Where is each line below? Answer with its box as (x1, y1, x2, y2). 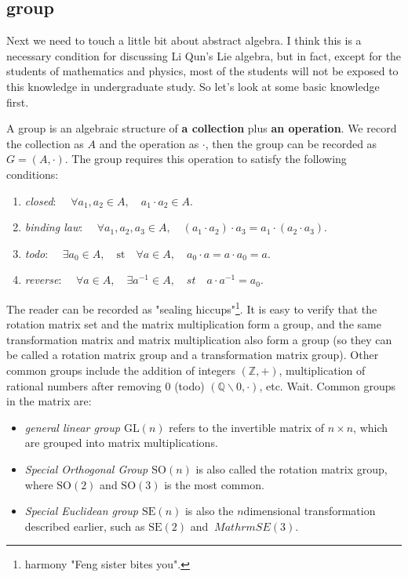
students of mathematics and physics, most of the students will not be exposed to (6, 63, 399, 79)
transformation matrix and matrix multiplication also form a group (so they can (6, 331, 392, 347)
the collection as (6, 135, 84, 151)
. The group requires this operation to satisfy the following (64, 151, 347, 167)
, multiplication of (279, 361, 366, 378)
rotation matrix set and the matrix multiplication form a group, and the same (6, 316, 381, 332)
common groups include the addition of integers (6, 361, 235, 378)
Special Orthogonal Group (24, 460, 148, 477)
